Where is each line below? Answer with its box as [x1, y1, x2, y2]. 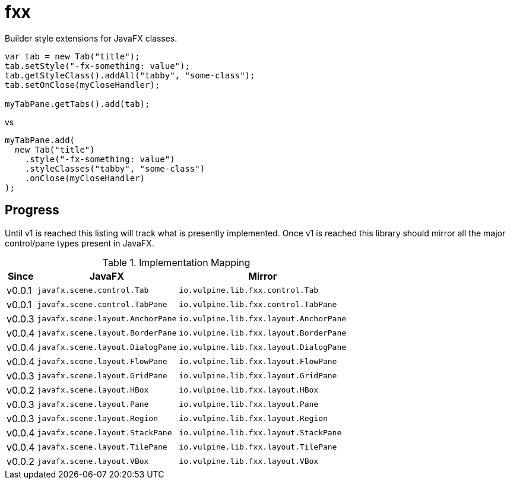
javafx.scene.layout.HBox [37, 385, 149, 395]
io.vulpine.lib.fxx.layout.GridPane [179, 371, 337, 381]
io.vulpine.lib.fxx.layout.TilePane [179, 442, 337, 452]
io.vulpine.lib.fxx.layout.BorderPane [179, 328, 347, 338]
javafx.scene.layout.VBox [37, 457, 149, 466]
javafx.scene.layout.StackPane [37, 428, 172, 438]
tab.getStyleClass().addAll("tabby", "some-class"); [5, 70, 255, 80]
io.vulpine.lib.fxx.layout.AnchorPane [179, 314, 347, 324]
